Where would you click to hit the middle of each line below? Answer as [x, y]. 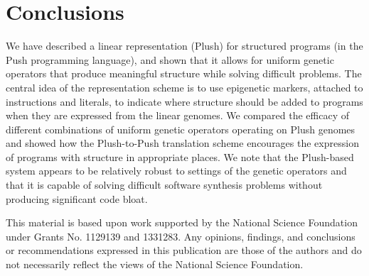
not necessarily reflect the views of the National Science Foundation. [155, 264]
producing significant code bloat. [77, 198]
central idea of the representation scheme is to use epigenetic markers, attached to [184, 87]
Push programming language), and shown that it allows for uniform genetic [170, 59]
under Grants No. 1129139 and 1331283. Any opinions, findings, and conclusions [181, 236]
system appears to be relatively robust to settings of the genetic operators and [176, 171]
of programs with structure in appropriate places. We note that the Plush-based [180, 156]
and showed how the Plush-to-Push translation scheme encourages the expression [182, 143]
